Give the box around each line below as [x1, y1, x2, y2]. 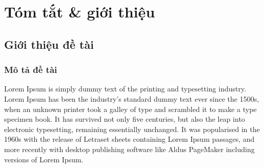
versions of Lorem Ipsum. [4, 154, 84, 164]
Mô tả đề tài [4, 63, 57, 76]
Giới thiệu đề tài [4, 36, 94, 52]
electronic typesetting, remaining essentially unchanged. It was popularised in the [4, 123, 260, 134]
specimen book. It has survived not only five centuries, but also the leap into [4, 114, 245, 124]
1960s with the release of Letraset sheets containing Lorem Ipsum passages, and [4, 134, 255, 144]
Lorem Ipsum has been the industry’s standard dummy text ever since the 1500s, [4, 93, 259, 104]
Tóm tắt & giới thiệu [4, 1, 155, 22]
